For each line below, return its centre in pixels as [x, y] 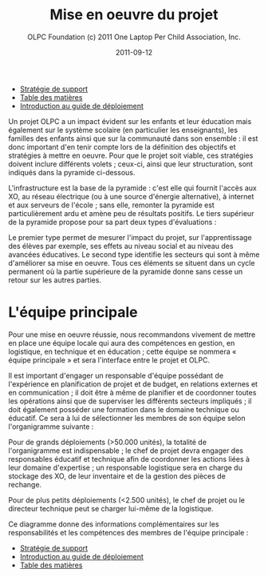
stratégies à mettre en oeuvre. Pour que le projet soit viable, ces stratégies [131, 155]
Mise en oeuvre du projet [134, 15]
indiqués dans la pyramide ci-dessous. [72, 172]
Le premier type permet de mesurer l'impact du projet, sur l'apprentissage [130, 237]
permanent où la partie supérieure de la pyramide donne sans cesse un [126, 271]
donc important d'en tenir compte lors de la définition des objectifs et [122, 146]
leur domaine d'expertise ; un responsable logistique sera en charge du [126, 467]
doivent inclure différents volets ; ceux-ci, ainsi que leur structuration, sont [131, 164]
